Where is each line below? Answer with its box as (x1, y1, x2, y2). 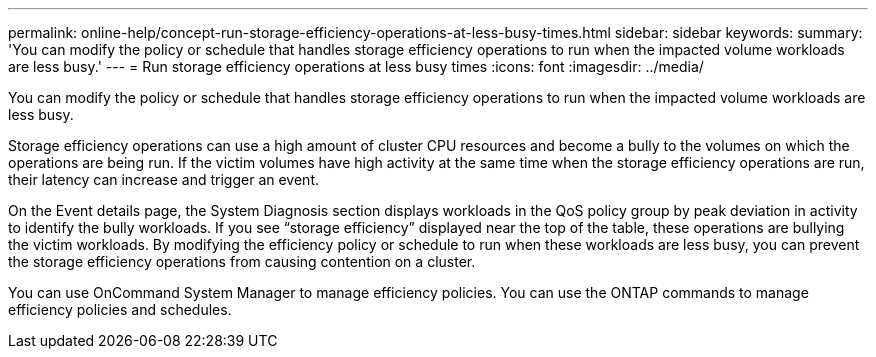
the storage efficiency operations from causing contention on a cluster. (8, 253, 476, 270)
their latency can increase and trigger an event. (8, 171, 319, 188)
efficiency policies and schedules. (8, 301, 232, 318)
